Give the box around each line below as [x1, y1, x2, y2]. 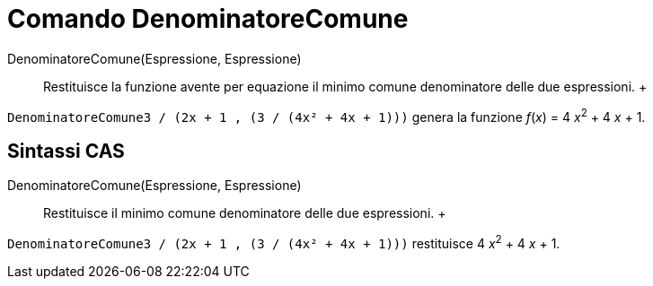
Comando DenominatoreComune [7, 4, 409, 34]
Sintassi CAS [7, 139, 125, 162]
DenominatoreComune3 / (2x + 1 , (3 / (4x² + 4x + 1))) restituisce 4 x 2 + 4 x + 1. [7, 233, 560, 251]
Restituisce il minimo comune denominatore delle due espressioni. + [43, 205, 446, 221]
